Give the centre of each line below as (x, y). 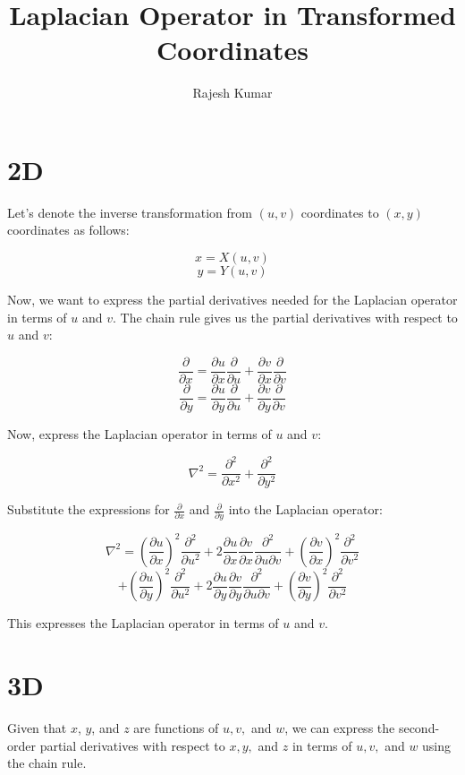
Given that (37, 728)
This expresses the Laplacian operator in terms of (143, 623)
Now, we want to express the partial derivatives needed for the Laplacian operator (232, 300)
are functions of (176, 728)
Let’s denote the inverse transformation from (130, 212)
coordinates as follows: (68, 230)
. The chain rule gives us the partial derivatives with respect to (285, 317)
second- (419, 728)
